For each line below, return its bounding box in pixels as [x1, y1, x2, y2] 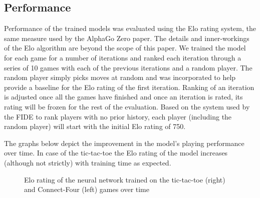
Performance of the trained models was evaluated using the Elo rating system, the [4, 23, 256, 33]
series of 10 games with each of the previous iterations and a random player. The [4, 62, 252, 72]
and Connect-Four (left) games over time [24, 184, 149, 194]
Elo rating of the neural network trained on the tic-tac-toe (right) [24, 174, 225, 184]
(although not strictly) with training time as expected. [4, 157, 171, 167]
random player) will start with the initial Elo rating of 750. [4, 121, 186, 131]
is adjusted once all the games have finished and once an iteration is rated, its [4, 91, 243, 102]
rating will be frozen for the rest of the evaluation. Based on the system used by [4, 101, 250, 111]
